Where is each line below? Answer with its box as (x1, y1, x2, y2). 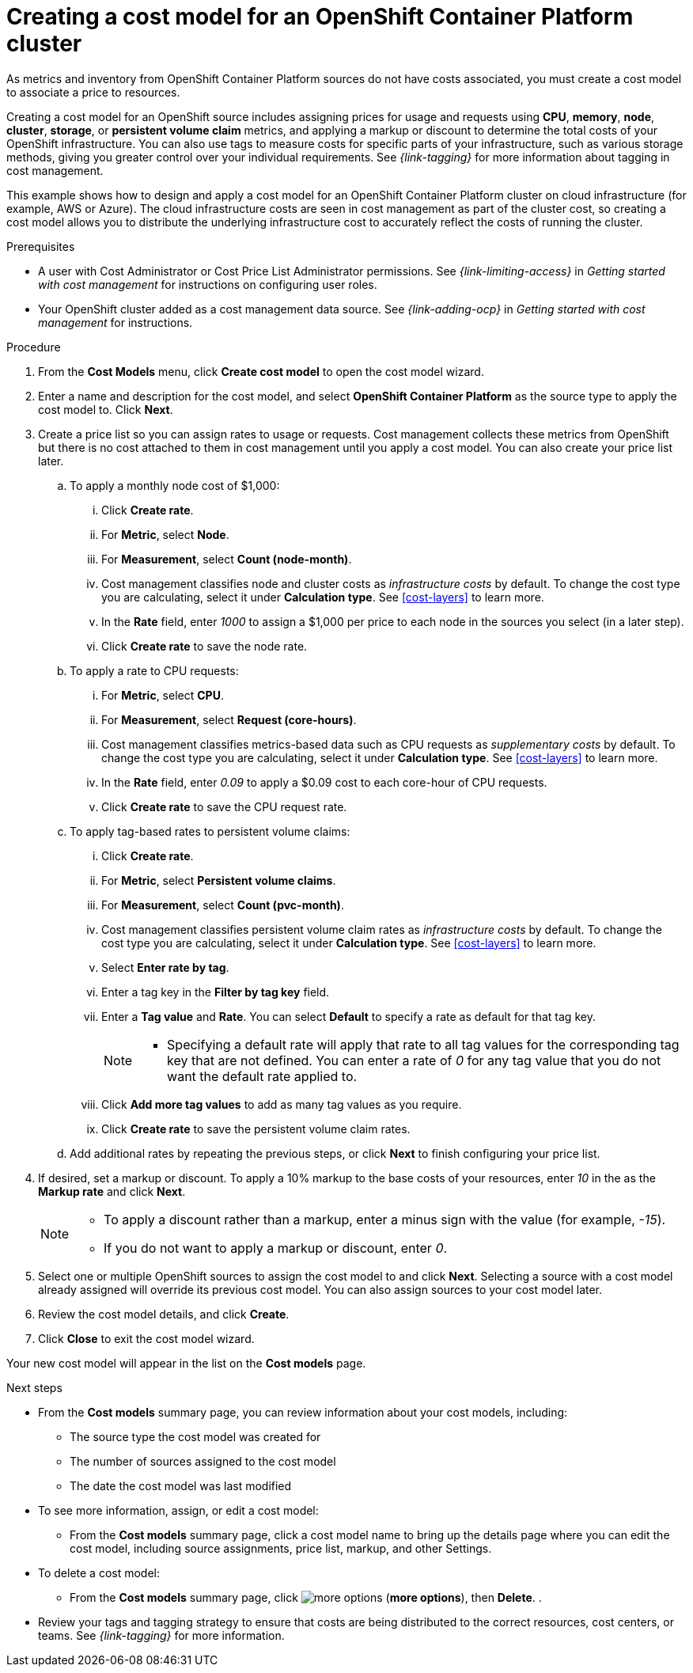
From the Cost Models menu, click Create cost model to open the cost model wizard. (38, 364, 484, 378)
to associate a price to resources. (6, 85, 180, 99)
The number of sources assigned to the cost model (70, 1454, 336, 1468)
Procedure (6, 340, 61, 354)
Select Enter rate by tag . (101, 960, 229, 974)
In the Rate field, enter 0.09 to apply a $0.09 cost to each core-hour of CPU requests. (101, 775, 547, 789)
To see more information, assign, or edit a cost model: (38, 1503, 319, 1517)
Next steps (6, 1380, 62, 1394)
